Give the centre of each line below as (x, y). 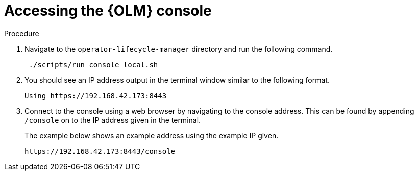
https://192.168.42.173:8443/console (100, 151)
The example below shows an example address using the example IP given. (152, 135)
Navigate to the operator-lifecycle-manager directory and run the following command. (179, 49)
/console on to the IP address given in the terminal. (113, 120)
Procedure (22, 33)
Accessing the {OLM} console (108, 11)
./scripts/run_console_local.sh (93, 64)
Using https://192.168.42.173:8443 (96, 95)
